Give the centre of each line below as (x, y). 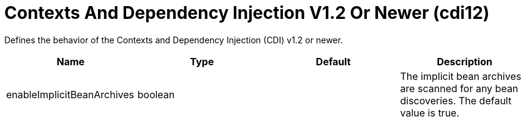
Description (464, 61)
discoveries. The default (456, 100)
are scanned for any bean (459, 88)
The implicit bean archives (461, 76)
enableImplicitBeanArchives (70, 94)
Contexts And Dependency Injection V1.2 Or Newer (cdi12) (247, 13)
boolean (156, 94)
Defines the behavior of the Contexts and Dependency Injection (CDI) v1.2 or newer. (174, 40)
